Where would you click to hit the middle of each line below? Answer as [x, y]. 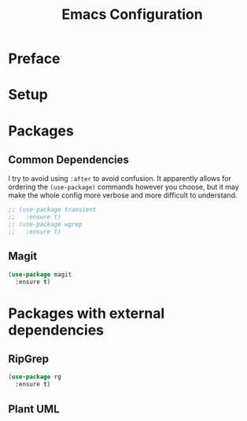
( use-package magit [40, 274]
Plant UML [34, 409]
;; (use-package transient [52, 210]
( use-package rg [35, 377]
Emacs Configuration [132, 15]
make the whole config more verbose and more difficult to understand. [123, 195]
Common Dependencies [69, 159]
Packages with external [87, 313]
